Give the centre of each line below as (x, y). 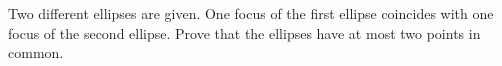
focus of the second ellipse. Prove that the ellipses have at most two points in (244, 32)
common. (36, 52)
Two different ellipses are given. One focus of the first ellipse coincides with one (251, 13)
